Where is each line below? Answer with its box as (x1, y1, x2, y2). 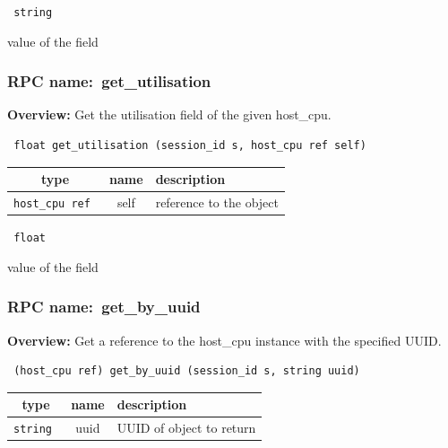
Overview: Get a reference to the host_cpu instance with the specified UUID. (7, 330, 442, 349)
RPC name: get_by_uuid (7, 295, 201, 318)
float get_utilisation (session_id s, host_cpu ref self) (13, 139, 366, 153)
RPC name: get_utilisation (7, 70, 211, 92)
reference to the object (155, 193, 279, 212)
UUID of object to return (116, 418, 256, 437)
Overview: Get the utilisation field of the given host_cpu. (7, 105, 332, 124)
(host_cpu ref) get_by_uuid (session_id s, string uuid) (13, 365, 360, 378)
